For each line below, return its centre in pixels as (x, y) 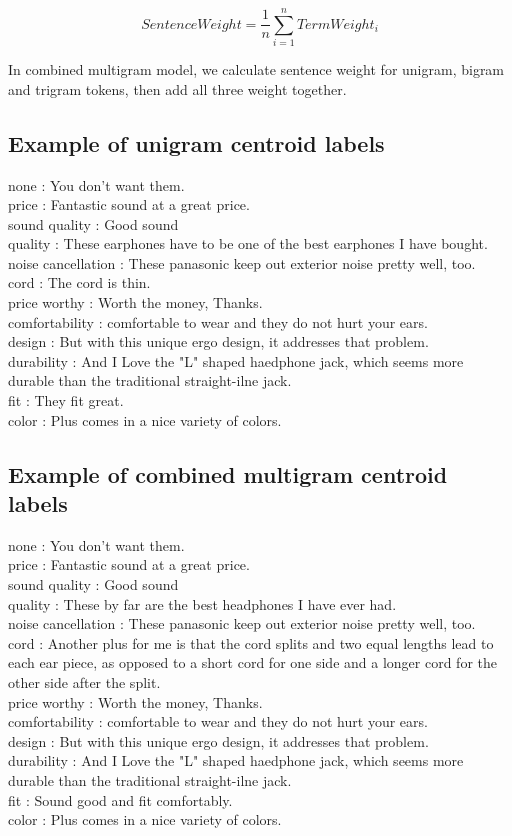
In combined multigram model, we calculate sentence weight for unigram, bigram (256, 69)
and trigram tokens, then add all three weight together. (177, 88)
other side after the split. (84, 681)
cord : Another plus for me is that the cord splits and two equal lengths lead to (251, 642)
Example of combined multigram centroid (228, 473)
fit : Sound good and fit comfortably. (120, 799)
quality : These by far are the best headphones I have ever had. (202, 603)
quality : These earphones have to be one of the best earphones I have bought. (248, 243)
